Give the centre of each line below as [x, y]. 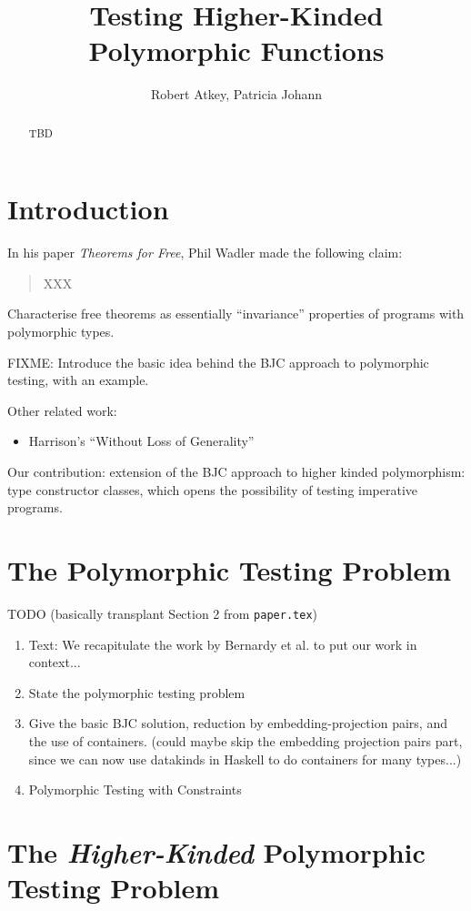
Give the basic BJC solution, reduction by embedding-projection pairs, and [238, 723]
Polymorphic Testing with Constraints [135, 790]
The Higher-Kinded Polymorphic [216, 852]
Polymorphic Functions [236, 51]
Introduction [88, 209]
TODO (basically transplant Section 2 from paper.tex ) [162, 613]
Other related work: [62, 410]
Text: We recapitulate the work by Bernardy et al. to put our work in [223, 644]
